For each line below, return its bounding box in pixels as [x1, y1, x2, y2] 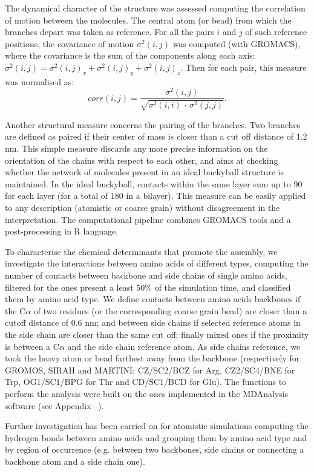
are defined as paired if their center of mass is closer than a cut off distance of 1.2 [5, 130, 307, 143]
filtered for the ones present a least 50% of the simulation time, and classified [5, 280, 291, 293]
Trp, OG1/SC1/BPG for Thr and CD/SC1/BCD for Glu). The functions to [5, 375, 287, 388]
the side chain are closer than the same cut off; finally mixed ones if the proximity [5, 328, 309, 340]
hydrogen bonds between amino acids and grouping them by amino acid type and [5, 431, 307, 444]
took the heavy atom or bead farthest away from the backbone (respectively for [5, 352, 300, 364]
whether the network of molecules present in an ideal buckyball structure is [5, 166, 284, 178]
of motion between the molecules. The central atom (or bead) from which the [5, 13, 292, 26]
